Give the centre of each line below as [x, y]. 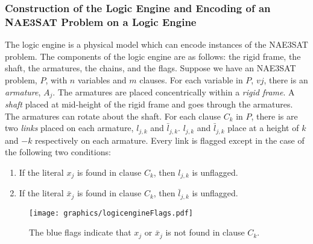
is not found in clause [205, 232]
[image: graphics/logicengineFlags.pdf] [111, 213]
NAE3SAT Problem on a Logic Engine [101, 21]
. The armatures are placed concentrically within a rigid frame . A [174, 91]
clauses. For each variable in [191, 79]
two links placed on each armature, [69, 128]
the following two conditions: [58, 152]
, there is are [274, 116]
